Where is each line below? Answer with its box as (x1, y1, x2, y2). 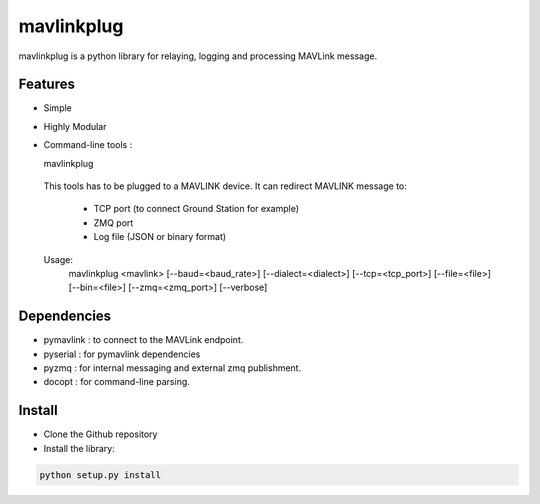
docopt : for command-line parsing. (43, 376, 190, 388)
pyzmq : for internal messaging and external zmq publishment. (43, 362, 302, 374)
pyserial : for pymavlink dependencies (43, 348, 201, 360)
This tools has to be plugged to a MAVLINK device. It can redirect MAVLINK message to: (43, 180, 407, 192)
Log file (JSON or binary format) (93, 231, 227, 243)
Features (18, 76, 75, 93)
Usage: (43, 253, 74, 265)
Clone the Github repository (43, 428, 158, 440)
